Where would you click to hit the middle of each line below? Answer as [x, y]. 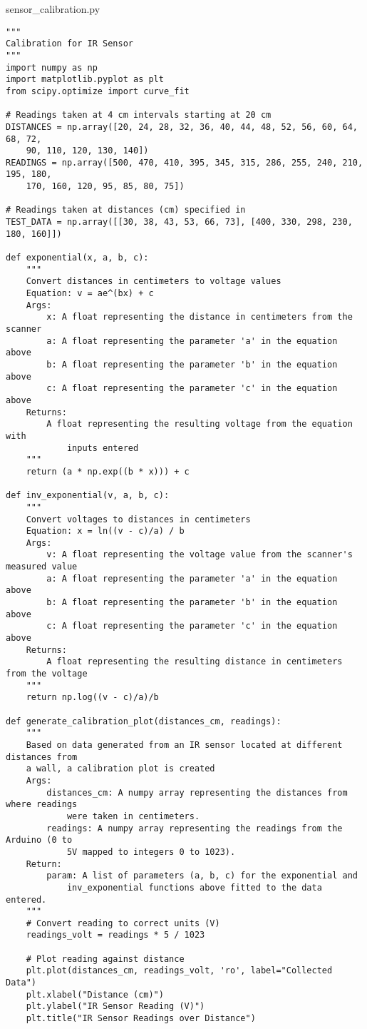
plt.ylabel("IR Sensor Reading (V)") [115, 1007]
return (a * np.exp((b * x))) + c [108, 471]
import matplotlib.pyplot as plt [85, 80]
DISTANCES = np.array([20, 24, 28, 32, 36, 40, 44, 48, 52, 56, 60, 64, [182, 127]
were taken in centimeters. [133, 816]
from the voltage [47, 674]
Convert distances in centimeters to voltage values [154, 282]
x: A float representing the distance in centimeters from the [200, 317]
